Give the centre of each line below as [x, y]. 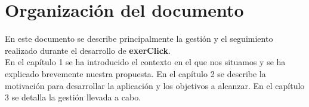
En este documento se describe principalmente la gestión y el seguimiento [139, 39]
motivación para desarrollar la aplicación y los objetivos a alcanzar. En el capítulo [155, 85]
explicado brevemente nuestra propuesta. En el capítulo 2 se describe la [135, 73]
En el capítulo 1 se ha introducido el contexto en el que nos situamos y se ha [145, 62]
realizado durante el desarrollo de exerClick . [88, 50]
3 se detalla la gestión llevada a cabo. [73, 97]
